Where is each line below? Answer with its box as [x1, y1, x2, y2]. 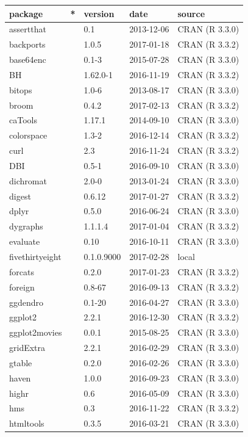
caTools [9, 114, 37, 126]
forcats [9, 265, 34, 278]
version [83, 7, 115, 20]
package [9, 7, 43, 20]
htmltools [9, 417, 44, 430]
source [177, 7, 205, 20]
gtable [9, 356, 32, 369]
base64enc [9, 53, 46, 66]
